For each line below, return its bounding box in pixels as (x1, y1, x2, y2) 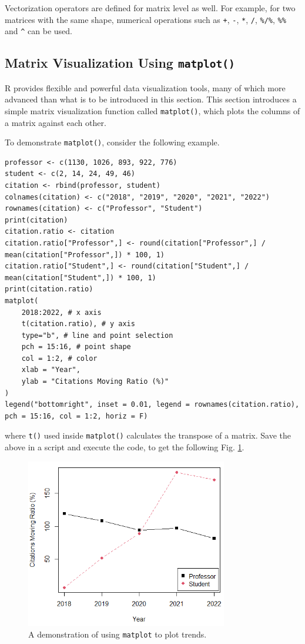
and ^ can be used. (5, 25, 72, 37)
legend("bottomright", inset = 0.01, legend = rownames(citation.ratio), (5, 400, 300, 409)
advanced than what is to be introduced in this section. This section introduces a (5, 93, 297, 105)
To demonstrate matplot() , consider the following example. (5, 136, 220, 148)
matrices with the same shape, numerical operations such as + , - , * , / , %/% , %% (5, 13, 286, 25)
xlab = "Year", (21, 366, 81, 374)
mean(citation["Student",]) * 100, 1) (5, 273, 156, 282)
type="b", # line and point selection (21, 331, 173, 340)
